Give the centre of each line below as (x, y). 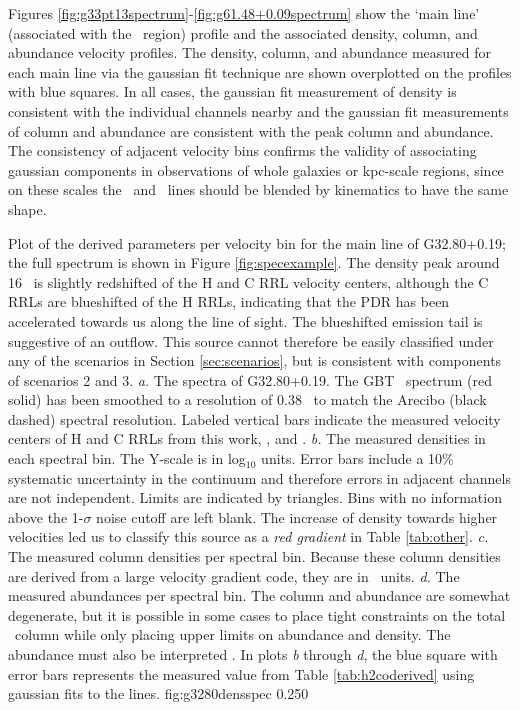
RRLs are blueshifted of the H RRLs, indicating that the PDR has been (229, 301)
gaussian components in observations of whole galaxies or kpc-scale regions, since (256, 169)
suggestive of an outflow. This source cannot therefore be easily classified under (251, 340)
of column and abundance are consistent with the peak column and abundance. (251, 130)
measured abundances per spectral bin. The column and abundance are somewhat (259, 595)
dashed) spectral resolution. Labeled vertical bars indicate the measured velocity (254, 418)
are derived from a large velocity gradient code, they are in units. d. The (234, 575)
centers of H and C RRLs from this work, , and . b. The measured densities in (247, 438)
